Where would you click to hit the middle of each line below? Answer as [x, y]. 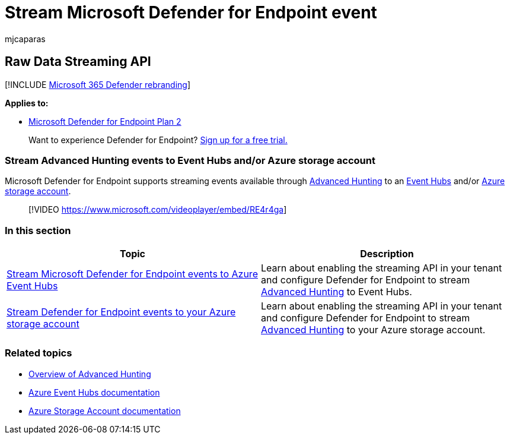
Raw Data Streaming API [78, 62]
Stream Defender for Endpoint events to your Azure [121, 312]
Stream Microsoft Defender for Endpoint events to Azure [132, 274]
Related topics [39, 353]
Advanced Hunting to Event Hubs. [337, 292]
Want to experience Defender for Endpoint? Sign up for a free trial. [158, 140]
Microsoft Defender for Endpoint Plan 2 [105, 121]
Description [387, 254]
